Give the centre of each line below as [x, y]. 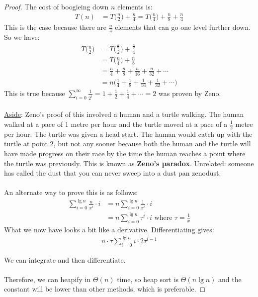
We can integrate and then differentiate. [65, 259]
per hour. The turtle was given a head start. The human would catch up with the [128, 134]
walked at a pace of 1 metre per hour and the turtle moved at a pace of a [116, 124]
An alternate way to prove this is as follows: [71, 192]
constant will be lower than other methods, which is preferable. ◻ [105, 289]
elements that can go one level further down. [183, 27]
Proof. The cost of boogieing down [56, 6]
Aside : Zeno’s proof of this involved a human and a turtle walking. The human [124, 114]
